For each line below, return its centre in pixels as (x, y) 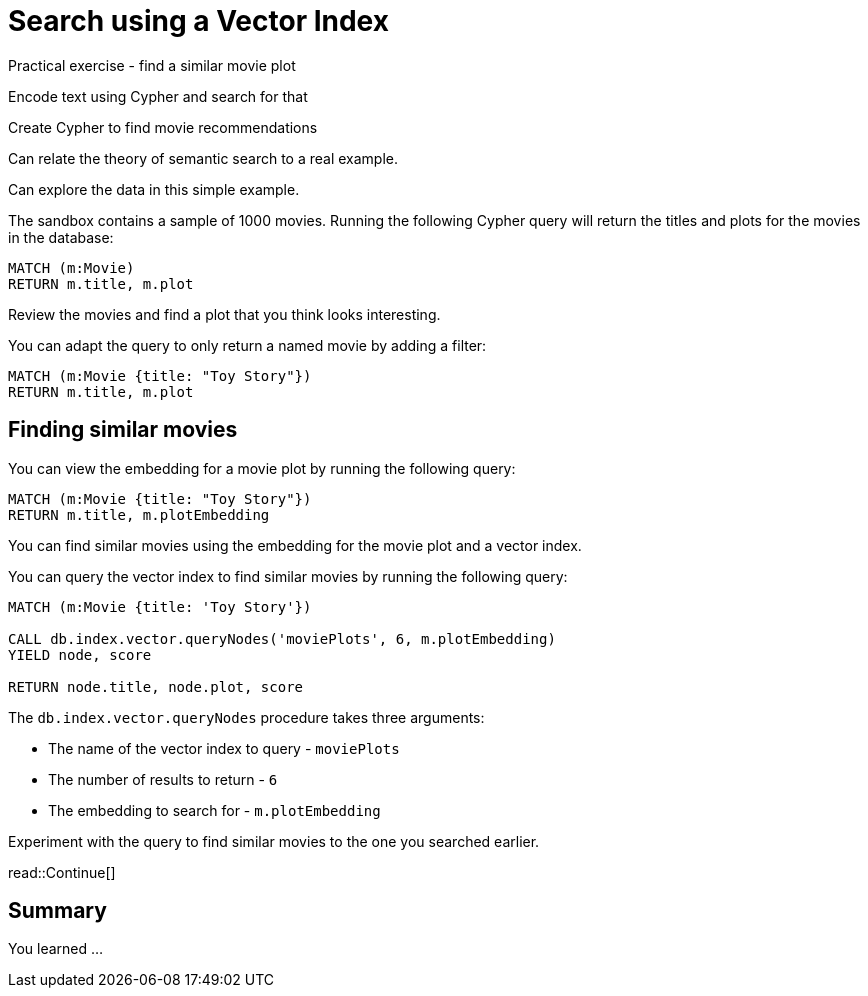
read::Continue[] (62, 872)
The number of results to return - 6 (163, 779)
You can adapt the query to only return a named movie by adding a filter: (247, 345)
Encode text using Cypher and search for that (158, 96)
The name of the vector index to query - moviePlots (224, 748)
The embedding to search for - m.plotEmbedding (214, 810)
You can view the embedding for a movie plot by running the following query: (262, 468)
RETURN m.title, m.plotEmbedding (139, 514)
